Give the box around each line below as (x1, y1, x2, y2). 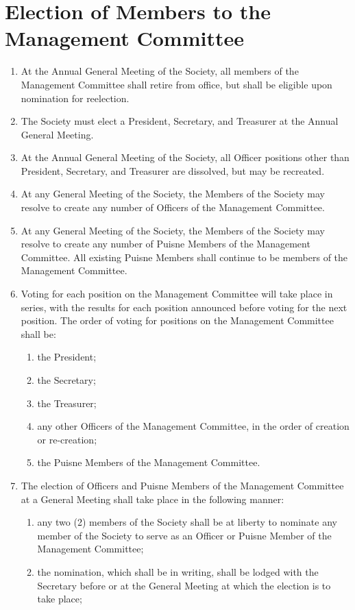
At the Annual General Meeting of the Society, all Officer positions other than (21, 150, 350, 164)
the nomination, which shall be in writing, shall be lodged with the (37, 564, 319, 578)
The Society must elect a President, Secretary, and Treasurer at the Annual (21, 114, 339, 128)
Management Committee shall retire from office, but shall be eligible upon (21, 77, 332, 91)
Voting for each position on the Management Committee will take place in (21, 286, 333, 301)
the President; (37, 350, 97, 364)
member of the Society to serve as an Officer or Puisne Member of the (37, 528, 332, 542)
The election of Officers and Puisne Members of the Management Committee (21, 478, 344, 492)
